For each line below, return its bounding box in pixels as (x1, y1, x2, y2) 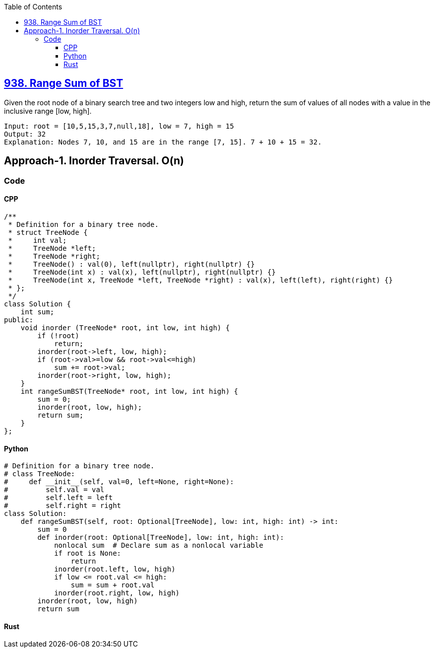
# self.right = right (4, 502, 122, 510)
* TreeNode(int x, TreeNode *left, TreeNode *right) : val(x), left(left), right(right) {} (8, 276, 393, 284)
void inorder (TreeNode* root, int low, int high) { (20, 323, 230, 332)
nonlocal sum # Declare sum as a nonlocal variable (54, 541, 263, 550)
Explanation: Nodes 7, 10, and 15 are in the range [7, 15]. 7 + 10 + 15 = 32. (4, 138, 322, 146)
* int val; (8, 236, 67, 244)
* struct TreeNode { (8, 228, 88, 236)
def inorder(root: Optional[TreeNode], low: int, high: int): (37, 533, 284, 542)
